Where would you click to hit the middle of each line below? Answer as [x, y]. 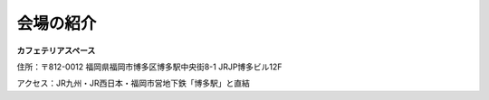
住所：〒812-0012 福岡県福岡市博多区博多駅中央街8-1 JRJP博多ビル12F [149, 67]
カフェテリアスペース [56, 50]
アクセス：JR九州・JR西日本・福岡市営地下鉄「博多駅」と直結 [134, 83]
